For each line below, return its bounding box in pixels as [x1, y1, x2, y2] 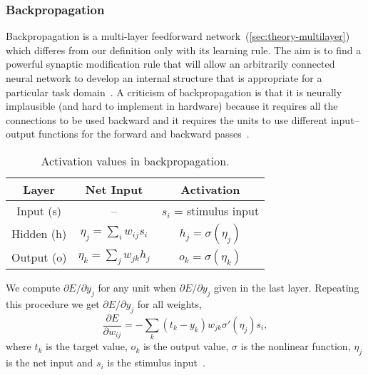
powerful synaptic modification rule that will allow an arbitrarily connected [6, 56, 335, 71]
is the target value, [46, 339, 128, 354]
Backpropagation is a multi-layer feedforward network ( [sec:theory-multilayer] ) [6, 29, 350, 43]
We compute [6, 279, 61, 294]
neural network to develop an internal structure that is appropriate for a [6, 71, 322, 85]
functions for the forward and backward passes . [38, 126, 250, 141]
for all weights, [137, 296, 202, 311]
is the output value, [143, 339, 229, 354]
